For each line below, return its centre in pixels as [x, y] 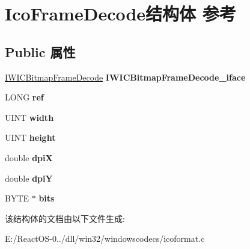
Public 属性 [40, 51]
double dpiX [29, 157]
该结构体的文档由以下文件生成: [65, 218]
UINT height [30, 137]
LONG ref [24, 97]
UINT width [29, 117]
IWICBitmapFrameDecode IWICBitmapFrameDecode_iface [125, 77]
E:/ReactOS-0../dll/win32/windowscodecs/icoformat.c [105, 238]
